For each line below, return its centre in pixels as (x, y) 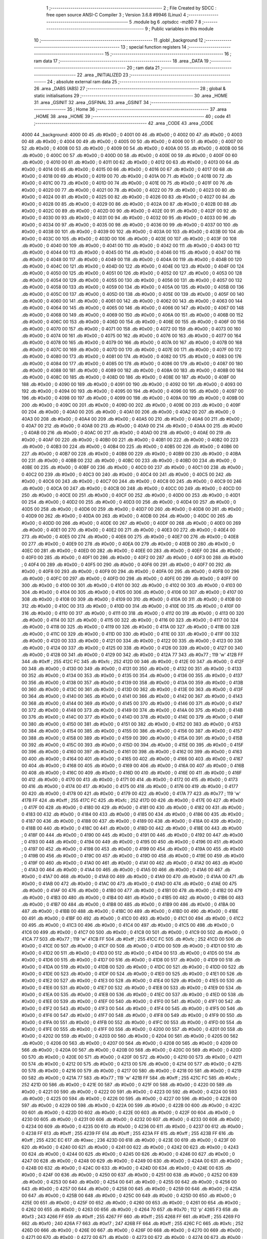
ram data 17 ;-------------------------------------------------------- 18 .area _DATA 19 (121, 61)
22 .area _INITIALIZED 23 (103, 75)
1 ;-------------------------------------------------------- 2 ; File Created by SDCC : (132, 8)
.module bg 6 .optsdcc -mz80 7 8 (167, 22)
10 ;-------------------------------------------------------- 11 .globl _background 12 (118, 40)
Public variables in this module (182, 29)
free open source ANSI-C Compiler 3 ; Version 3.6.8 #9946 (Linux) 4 (116, 15)
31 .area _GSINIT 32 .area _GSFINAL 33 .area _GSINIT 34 (91, 103)
